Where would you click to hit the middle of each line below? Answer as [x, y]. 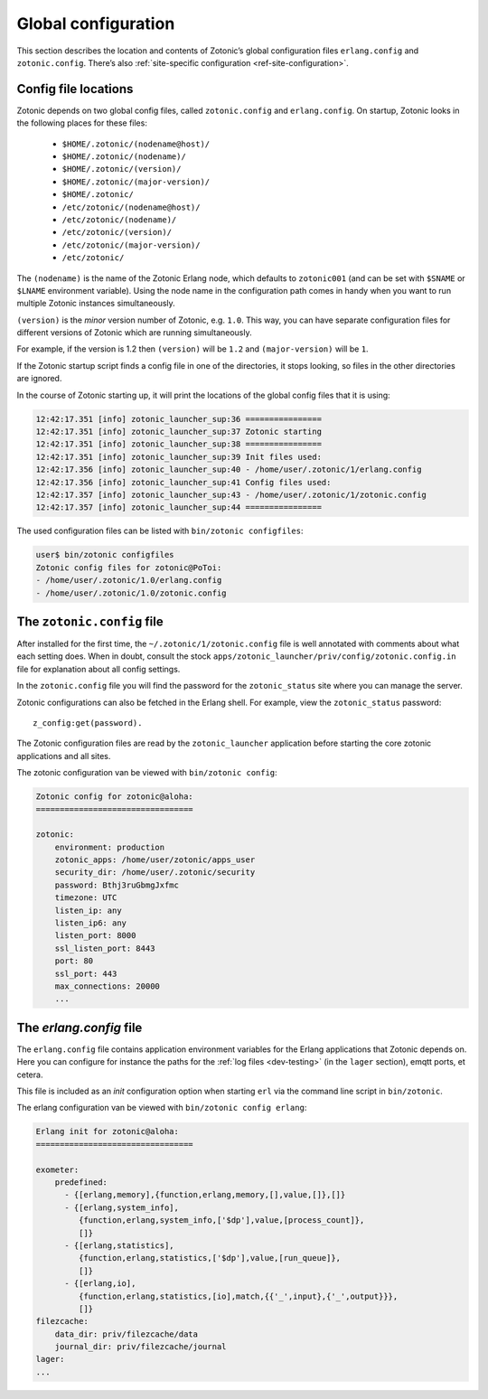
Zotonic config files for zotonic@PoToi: [129, 568]
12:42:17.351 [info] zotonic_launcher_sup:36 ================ [179, 419]
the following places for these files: [82, 123]
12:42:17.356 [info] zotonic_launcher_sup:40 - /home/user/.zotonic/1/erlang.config [229, 469]
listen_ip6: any [90, 923]
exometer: [57, 1169]
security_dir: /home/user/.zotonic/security [155, 873]
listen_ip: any [88, 910]
